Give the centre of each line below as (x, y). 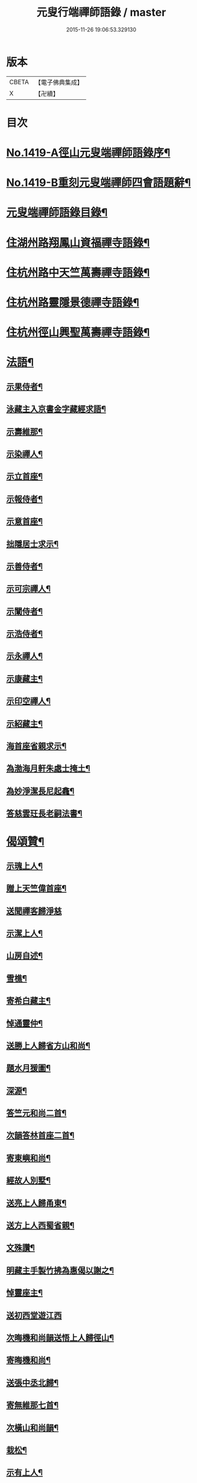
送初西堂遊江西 (34, 1315)
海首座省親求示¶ (36, 746)
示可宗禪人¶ (29, 589)
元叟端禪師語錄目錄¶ (57, 213)
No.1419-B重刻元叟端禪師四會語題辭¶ (98, 183)
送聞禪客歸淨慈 (34, 911)
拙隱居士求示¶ (33, 544)
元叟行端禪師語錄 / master (101, 12)
